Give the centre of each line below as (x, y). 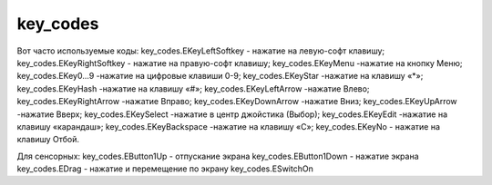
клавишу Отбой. (48, 140)
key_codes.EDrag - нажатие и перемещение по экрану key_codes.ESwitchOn (165, 169)
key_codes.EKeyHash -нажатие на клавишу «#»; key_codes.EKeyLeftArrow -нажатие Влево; (193, 88)
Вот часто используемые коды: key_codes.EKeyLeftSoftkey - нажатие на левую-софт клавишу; (201, 51)
